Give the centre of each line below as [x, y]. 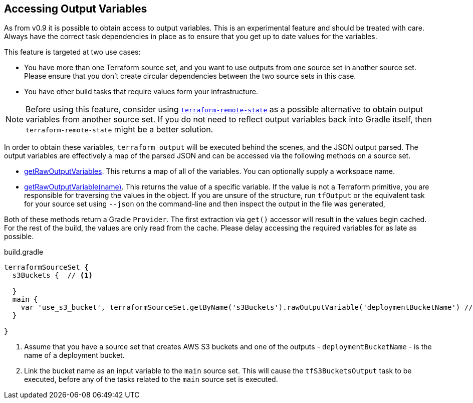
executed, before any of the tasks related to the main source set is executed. [151, 379]
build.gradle [24, 252]
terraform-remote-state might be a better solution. [120, 130]
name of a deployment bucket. [74, 355]
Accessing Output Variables [76, 9]
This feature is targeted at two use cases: [72, 52]
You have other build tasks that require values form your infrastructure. [141, 92]
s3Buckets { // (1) [53, 275]
